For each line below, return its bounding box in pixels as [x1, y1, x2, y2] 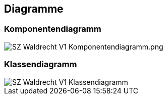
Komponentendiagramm [4, 24, 101, 34]
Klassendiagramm [4, 59, 77, 70]
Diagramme [4, 3, 64, 15]
